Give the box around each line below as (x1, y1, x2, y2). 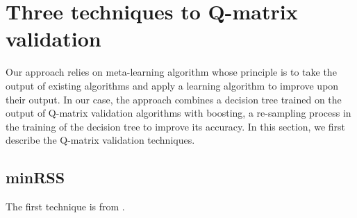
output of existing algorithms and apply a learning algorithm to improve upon (6, 78, 339, 92)
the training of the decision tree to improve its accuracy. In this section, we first (6, 119, 345, 133)
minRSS (6, 167, 65, 188)
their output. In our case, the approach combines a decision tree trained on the (6, 92, 342, 106)
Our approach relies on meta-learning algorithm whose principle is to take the (6, 65, 337, 79)
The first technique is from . (6, 199, 125, 214)
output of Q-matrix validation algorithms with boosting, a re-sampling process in (6, 106, 351, 120)
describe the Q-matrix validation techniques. (6, 133, 195, 147)
